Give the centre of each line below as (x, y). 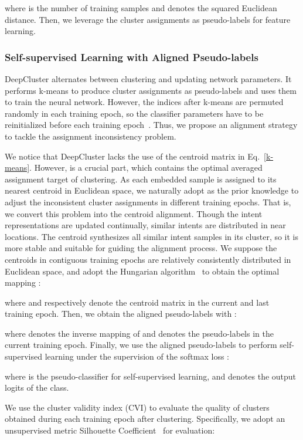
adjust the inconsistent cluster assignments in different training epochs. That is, (148, 202)
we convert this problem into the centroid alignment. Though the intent (134, 213)
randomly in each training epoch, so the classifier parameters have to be (134, 113)
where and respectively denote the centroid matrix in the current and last (137, 302)
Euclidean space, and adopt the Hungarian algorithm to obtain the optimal (142, 271)
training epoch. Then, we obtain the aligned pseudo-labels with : (121, 314)
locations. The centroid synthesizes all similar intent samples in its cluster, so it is (152, 236)
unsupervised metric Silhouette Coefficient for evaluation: (110, 430)
